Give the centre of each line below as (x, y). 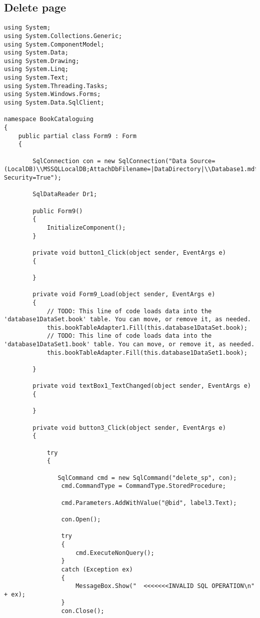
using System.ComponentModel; (54, 44)
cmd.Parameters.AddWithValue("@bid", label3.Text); (149, 503)
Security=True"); (33, 178)
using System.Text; (36, 78)
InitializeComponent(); (86, 227)
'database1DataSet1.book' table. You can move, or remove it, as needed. (129, 345)
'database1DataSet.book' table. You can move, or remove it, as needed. (127, 320)
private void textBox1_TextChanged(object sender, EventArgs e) (142, 386)
